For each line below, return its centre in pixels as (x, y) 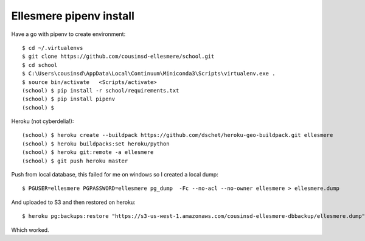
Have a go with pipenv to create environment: (68, 34)
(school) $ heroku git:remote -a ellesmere (88, 152)
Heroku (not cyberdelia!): (43, 121)
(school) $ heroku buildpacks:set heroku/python (96, 144)
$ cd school (40, 65)
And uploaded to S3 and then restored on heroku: (74, 202)
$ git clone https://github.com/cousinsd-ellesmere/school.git (118, 57)
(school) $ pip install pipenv (69, 99)
